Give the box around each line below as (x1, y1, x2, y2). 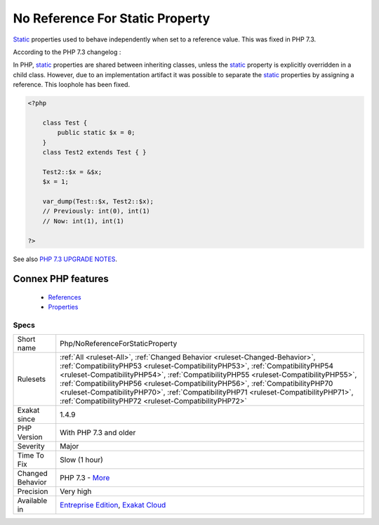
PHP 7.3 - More (60, 473, 110, 483)
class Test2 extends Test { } (42, 148, 147, 157)
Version (17, 432, 43, 442)
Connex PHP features (13, 273, 109, 285)
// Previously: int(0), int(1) (42, 207, 150, 215)
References (48, 293, 81, 301)
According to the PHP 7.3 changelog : (13, 48, 121, 56)
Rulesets (17, 374, 46, 384)
